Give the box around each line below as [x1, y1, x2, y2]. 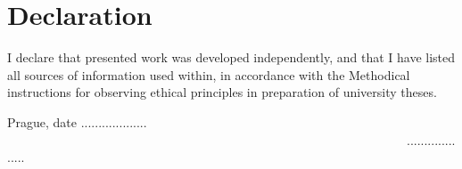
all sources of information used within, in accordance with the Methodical [7, 65, 410, 84]
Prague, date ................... [7, 112, 147, 131]
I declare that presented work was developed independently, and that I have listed [7, 48, 456, 67]
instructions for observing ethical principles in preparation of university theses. [7, 83, 437, 101]
